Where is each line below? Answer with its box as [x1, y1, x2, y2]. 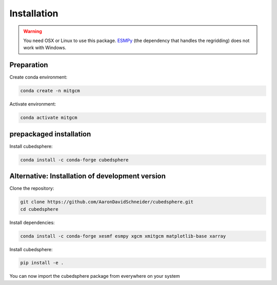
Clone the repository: [9, 185, 54, 192]
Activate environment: [9, 101, 56, 107]
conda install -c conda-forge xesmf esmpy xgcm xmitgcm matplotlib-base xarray [20, 233, 226, 239]
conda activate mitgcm [20, 115, 77, 120]
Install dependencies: [9, 219, 55, 226]
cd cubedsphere [20, 206, 58, 212]
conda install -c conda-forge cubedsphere [20, 157, 129, 162]
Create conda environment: [9, 74, 68, 80]
